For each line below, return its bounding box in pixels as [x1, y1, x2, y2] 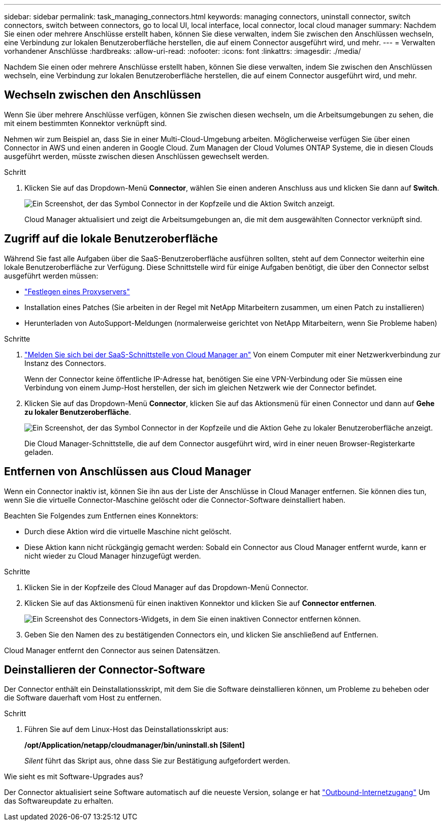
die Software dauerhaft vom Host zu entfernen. [4, 693, 162, 702]
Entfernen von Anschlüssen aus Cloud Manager [4, 465, 251, 478]
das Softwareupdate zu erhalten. [4, 797, 114, 806]
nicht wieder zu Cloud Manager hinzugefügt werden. [24, 551, 201, 560]
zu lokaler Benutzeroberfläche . [24, 407, 131, 416]
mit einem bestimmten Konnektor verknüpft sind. [4, 118, 167, 128]
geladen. [24, 447, 54, 456]
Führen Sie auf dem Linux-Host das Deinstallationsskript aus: [24, 725, 229, 734]
